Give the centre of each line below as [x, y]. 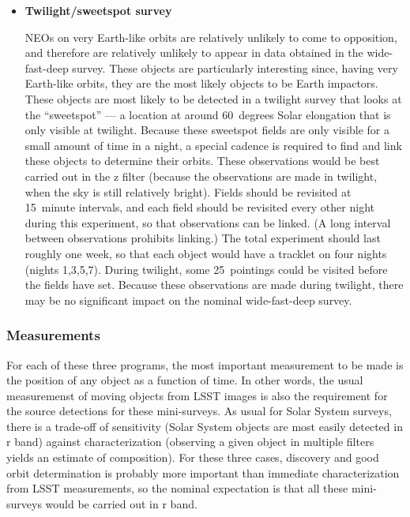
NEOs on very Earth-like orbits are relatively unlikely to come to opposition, [211, 37]
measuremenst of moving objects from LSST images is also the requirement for [197, 395]
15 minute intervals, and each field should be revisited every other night [199, 207]
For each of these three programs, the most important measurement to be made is [205, 364]
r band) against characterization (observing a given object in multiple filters [190, 442]
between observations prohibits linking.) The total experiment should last [203, 238]
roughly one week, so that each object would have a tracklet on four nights [206, 253]
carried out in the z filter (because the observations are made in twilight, [201, 176]
